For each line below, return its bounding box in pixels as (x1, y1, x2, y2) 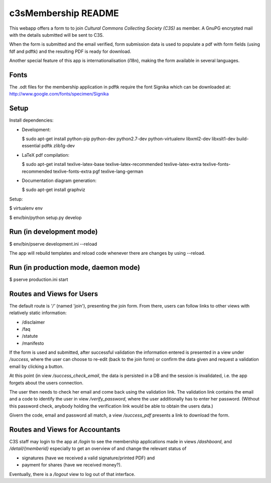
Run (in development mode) (9, 228, 98, 236)
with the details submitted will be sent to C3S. (9, 32, 104, 38)
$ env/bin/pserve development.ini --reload (9, 241, 97, 247)
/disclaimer (22, 319, 45, 325)
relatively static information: (9, 310, 67, 316)
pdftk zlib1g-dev (41, 143, 75, 149)
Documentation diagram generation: (22, 177, 97, 183)
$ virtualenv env (9, 205, 43, 211)
